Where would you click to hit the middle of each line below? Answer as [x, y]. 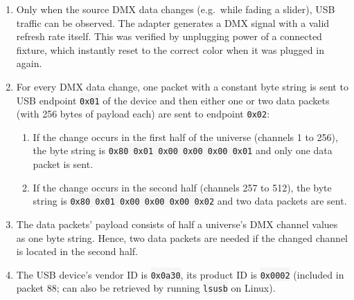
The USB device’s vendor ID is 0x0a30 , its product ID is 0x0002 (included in [180, 274]
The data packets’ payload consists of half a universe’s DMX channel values [177, 224]
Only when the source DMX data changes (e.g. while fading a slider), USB [176, 9]
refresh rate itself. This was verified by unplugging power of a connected [169, 36]
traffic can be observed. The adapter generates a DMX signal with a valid [173, 22]
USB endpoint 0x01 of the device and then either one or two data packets [173, 100]
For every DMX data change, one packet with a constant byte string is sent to [182, 86]
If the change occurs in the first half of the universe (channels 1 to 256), [185, 137]
